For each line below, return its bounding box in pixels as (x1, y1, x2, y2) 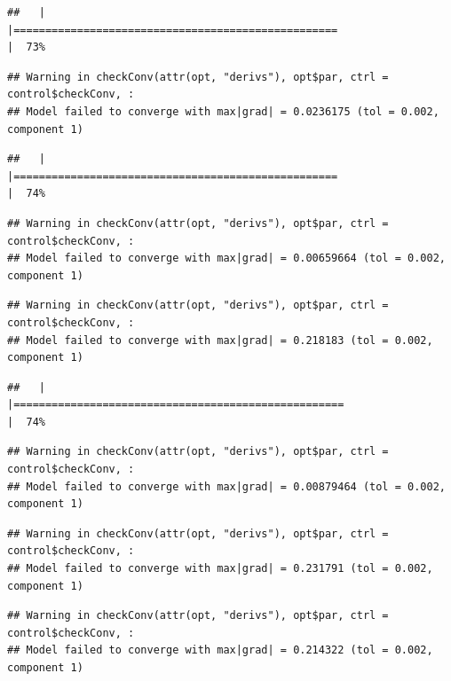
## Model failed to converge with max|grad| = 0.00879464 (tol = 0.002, (7, 480, 446, 493)
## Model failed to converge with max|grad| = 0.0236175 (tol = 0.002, (7, 105, 439, 118)
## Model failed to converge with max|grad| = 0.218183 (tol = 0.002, (7, 333, 433, 347)
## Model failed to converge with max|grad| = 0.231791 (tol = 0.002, (7, 562, 433, 575)
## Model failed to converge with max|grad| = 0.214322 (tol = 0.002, (7, 644, 433, 657)
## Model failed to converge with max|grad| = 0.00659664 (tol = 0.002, (7, 252, 446, 265)
